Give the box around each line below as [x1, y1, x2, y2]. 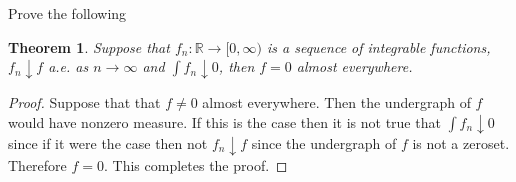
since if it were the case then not [8, 133, 208, 153]
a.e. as [48, 56, 89, 77]
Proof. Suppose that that [8, 91, 161, 112]
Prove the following [8, 3, 127, 23]
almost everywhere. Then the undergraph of [202, 91, 471, 112]
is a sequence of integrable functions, [266, 36, 491, 57]
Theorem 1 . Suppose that [8, 36, 170, 57]
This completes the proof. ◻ [112, 154, 288, 175]
